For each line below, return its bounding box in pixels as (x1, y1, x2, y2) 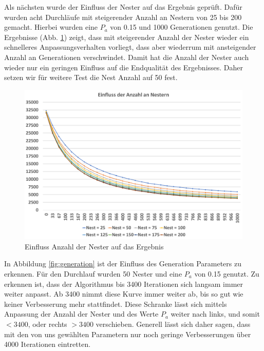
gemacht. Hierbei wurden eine (4, 22, 98, 32)
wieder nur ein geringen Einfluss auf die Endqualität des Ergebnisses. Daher (4, 62, 243, 72)
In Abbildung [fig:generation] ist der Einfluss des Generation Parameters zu (4, 258, 241, 269)
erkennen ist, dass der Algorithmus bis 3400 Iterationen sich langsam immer (4, 278, 243, 289)
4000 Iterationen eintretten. (4, 339, 91, 349)
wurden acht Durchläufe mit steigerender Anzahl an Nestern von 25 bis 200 (4, 11, 242, 22)
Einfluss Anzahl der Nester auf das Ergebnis (25, 241, 164, 251)
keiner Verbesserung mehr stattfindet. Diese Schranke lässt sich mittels (4, 298, 227, 309)
